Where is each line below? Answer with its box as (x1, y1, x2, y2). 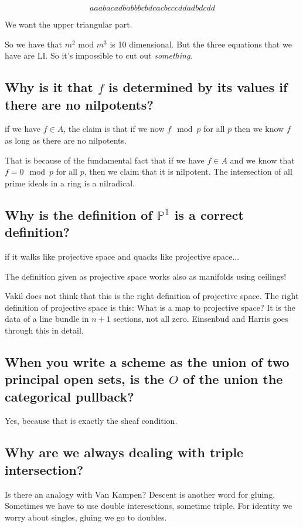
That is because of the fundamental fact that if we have (5, 154, 205, 166)
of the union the (183, 370, 283, 388)
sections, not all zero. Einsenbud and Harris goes (113, 312, 288, 325)
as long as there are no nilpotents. (5, 134, 127, 146)
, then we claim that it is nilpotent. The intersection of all (84, 165, 292, 178)
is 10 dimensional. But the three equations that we (110, 38, 292, 50)
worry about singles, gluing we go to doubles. (5, 511, 167, 523)
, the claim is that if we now (63, 123, 165, 135)
